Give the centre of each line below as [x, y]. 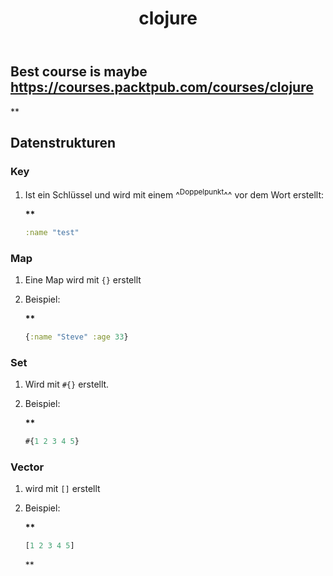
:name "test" [52, 232]
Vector [27, 467]
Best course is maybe [79, 72]
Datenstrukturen [63, 143]
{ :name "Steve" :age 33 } [76, 337]
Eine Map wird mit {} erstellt [83, 280]
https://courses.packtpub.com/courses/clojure [162, 87]
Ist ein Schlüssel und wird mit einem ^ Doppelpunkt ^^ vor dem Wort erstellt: [174, 194]
